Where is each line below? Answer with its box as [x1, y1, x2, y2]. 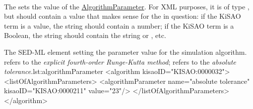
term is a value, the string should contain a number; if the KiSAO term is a [4, 20, 234, 31]
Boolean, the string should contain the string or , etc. [4, 30, 166, 40]
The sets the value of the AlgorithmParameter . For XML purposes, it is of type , [4, 1, 250, 11]
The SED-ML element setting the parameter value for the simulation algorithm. [4, 46, 247, 57]
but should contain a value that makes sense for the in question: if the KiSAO [4, 11, 241, 21]
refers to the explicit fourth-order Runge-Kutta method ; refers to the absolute [4, 56, 236, 67]
